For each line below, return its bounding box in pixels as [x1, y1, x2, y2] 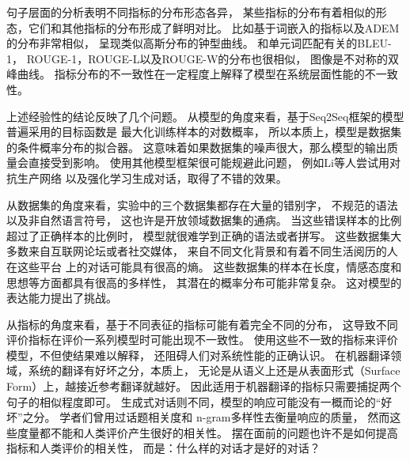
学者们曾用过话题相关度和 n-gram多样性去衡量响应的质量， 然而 [59, 409, 390, 425]
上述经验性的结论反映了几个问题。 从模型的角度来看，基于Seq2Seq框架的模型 [6, 108, 404, 124]
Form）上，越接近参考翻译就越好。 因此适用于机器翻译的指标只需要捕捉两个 [6, 378, 401, 395]
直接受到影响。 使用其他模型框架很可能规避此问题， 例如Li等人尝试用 [28, 154, 389, 171]
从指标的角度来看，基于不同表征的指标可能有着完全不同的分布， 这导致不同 [6, 316, 398, 332]
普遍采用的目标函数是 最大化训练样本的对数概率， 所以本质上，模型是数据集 [6, 123, 402, 140]
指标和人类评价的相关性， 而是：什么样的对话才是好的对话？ [6, 440, 321, 456]
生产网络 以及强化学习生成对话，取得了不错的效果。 [17, 169, 287, 186]
